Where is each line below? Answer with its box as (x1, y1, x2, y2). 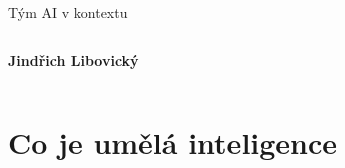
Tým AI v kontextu (8, 2, 128, 22)
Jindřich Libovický (8, 49, 139, 70)
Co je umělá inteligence (8, 122, 338, 163)
